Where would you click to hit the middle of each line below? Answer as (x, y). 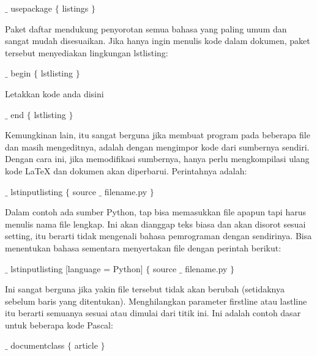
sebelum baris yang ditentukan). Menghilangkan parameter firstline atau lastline (156, 301)
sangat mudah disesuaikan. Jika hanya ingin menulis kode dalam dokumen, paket (158, 41)
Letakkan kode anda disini (54, 93)
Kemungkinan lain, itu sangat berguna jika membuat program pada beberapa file (158, 135)
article (86, 345)
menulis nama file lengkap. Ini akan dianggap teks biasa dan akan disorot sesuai (155, 224)
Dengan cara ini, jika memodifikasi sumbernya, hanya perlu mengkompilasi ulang (157, 159)
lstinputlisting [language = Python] (77, 268)
